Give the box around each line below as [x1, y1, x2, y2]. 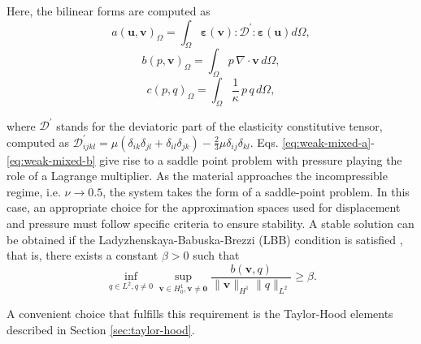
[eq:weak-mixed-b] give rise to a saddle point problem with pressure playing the [7, 151, 402, 168]
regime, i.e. [7, 183, 61, 200]
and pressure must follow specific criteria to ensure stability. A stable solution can [7, 214, 414, 231]
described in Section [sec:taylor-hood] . [7, 320, 195, 338]
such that [193, 247, 240, 264]
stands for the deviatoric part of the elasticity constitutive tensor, [56, 117, 383, 134]
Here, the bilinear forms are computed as [7, 2, 210, 19]
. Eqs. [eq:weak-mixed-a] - [250, 133, 375, 150]
